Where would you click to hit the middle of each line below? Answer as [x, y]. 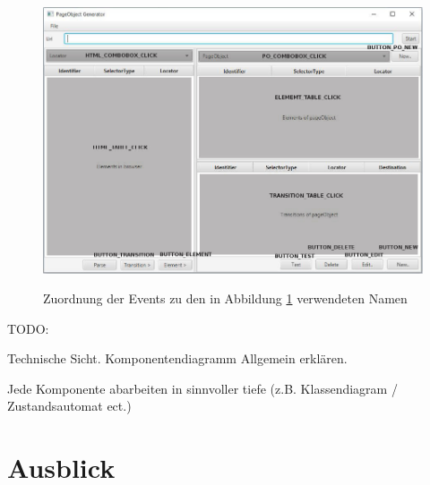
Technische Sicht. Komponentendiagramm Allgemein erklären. [177, 358]
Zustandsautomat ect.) [69, 406]
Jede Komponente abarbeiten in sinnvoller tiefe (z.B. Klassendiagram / [202, 388]
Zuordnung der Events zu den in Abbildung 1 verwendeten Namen [225, 298]
